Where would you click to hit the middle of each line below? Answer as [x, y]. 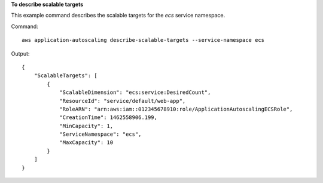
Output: [20, 53]
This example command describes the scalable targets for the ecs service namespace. [118, 16]
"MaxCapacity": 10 [86, 143]
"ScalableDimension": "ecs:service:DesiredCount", [135, 92]
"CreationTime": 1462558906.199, [109, 118]
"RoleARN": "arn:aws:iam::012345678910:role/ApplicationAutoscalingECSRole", [176, 109]
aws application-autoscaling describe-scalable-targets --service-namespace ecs [143, 40]
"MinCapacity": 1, [86, 126]
